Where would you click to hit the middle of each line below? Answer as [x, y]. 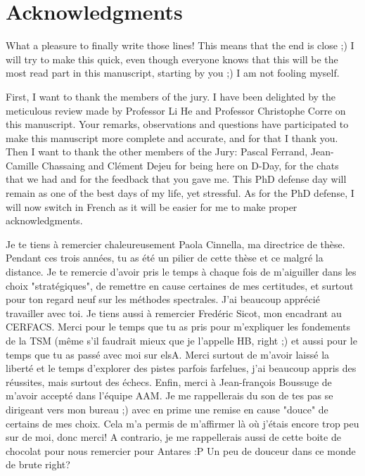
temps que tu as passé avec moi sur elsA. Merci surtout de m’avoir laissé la [168, 354]
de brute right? [38, 464]
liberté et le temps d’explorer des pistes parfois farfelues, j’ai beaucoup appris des [181, 368]
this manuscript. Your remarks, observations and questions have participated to [177, 124]
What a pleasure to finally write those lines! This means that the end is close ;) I [180, 45]
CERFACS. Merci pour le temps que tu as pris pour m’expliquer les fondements [178, 327]
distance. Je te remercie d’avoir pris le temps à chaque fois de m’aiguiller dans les [181, 272]
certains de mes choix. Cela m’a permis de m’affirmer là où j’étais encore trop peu [182, 423]
